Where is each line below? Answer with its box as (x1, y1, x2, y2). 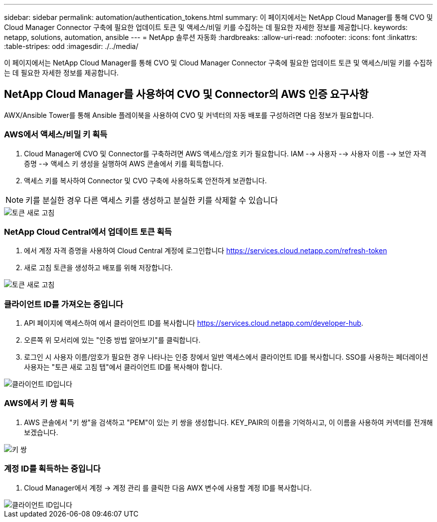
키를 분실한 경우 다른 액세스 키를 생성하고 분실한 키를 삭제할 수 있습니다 (25, 195, 278, 205)
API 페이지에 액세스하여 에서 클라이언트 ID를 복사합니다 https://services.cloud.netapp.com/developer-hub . (24, 319, 364, 328)
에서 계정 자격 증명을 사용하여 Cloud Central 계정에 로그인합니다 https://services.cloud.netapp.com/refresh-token (24, 246, 387, 255)
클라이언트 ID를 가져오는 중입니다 (4, 299, 123, 309)
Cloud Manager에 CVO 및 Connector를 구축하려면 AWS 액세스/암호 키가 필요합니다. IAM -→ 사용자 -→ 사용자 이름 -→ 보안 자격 (24, 149, 427, 158)
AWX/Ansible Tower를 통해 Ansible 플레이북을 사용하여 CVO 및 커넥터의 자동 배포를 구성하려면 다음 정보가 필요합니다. (4, 110, 374, 119)
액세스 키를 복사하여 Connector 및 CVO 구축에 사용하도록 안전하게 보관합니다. (24, 176, 267, 185)
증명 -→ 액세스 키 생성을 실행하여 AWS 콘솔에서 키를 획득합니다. (24, 159, 224, 168)
